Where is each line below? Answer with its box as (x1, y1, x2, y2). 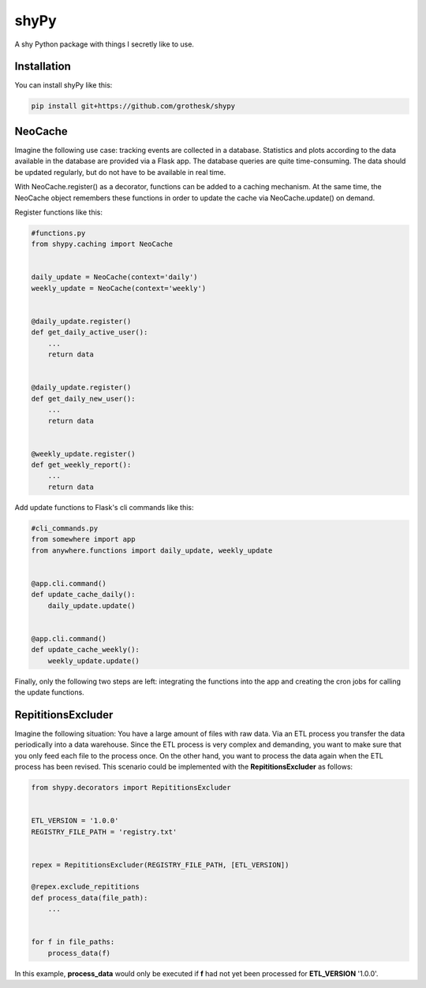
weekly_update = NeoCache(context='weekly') (31, 284, 207, 293)
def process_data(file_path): (31, 893, 148, 902)
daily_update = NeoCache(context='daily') (31, 273, 198, 281)
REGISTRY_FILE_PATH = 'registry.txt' (31, 827, 177, 836)
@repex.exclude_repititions (31, 882, 140, 891)
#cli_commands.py (31, 524, 99, 532)
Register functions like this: (14, 207, 103, 217)
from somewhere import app (31, 535, 136, 544)
